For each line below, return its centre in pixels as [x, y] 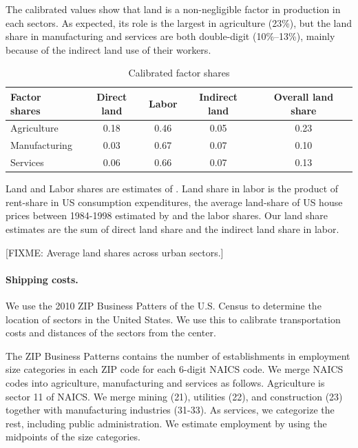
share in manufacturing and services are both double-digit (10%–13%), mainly [170, 36]
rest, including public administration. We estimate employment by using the [166, 423]
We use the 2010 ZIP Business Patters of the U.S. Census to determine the [164, 305]
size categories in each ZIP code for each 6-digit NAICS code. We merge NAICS [175, 369]
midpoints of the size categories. [73, 437]
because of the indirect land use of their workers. [108, 49]
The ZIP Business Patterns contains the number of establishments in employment [178, 355]
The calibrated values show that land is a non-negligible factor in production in [173, 9]
